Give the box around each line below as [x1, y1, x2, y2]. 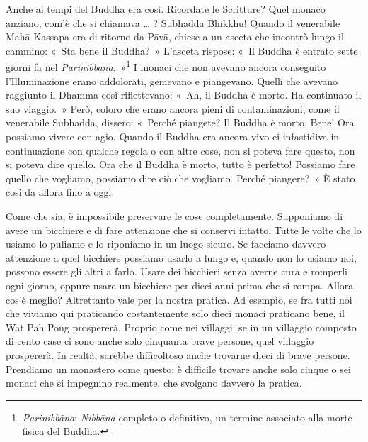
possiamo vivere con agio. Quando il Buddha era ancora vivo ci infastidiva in [6, 129, 340, 143]
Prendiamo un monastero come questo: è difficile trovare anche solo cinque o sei [6, 361, 351, 376]
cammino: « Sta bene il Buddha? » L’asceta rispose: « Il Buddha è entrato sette [6, 43, 358, 57]
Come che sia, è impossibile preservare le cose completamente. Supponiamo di [6, 208, 343, 223]
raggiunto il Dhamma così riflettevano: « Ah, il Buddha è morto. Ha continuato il [6, 87, 362, 102]
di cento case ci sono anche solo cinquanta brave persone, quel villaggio [6, 333, 314, 348]
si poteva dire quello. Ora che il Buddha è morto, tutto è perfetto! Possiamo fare [6, 157, 355, 172]
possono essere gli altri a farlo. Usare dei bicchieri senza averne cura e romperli [6, 264, 347, 279]
